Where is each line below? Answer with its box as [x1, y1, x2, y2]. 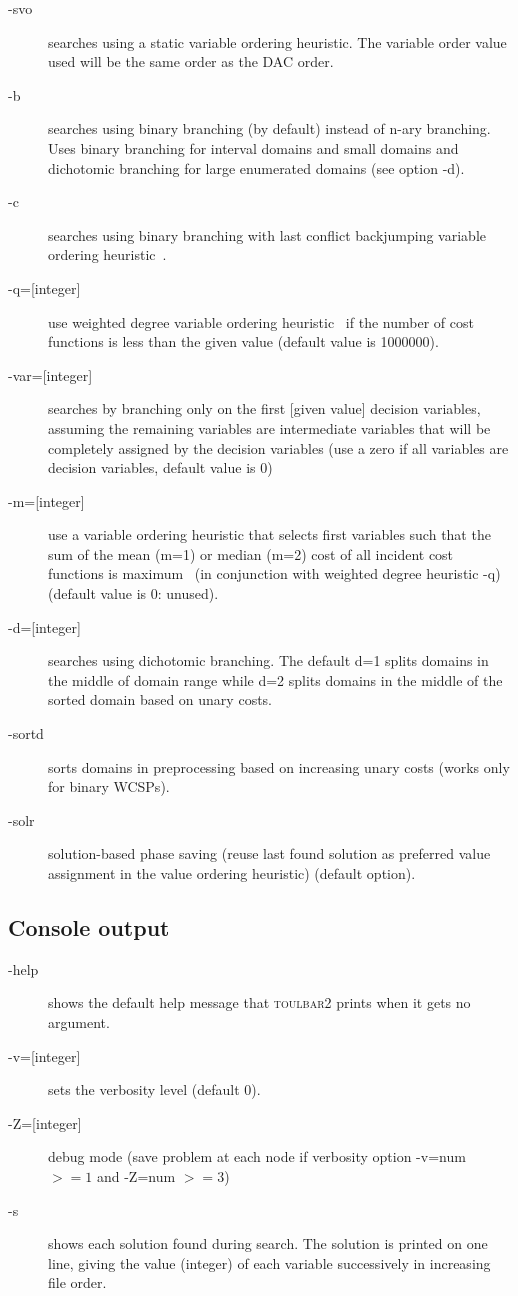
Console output [8, 911, 170, 942]
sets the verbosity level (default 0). [48, 1079, 261, 1100]
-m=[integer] [8, 490, 85, 511]
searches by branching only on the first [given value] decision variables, [48, 398, 481, 419]
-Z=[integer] [8, 1112, 82, 1133]
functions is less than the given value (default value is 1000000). [48, 331, 439, 352]
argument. [48, 1011, 110, 1032]
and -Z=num [96, 1165, 176, 1186]
